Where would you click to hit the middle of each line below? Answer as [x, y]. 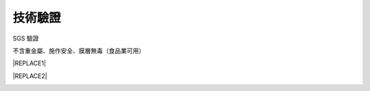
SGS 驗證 [26, 38]
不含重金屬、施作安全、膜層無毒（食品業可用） [79, 51]
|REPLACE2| [30, 76]
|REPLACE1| [29, 63]
